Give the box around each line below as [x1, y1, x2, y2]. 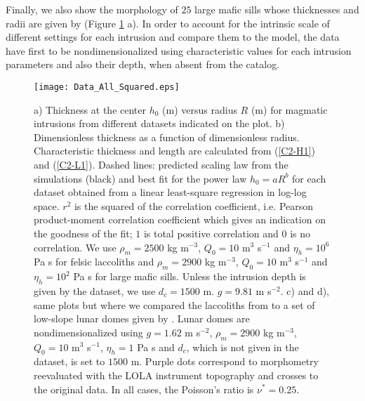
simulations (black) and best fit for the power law [34, 171, 247, 185]
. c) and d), [280, 283, 330, 298]
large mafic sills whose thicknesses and [194, 2, 359, 16]
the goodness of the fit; [34, 225, 133, 240]
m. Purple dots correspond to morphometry [131, 354, 319, 369]
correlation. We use [34, 239, 117, 254]
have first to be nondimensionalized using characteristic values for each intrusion [6, 43, 352, 58]
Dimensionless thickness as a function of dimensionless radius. [34, 129, 300, 144]
